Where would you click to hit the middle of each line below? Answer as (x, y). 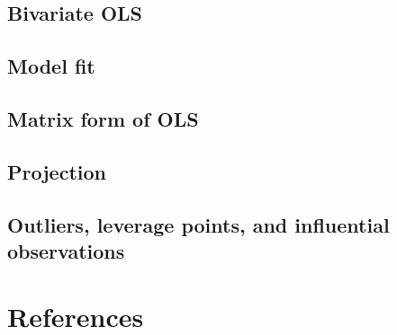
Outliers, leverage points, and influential (198, 224)
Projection (57, 171)
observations (66, 250)
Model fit (51, 66)
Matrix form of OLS (103, 118)
